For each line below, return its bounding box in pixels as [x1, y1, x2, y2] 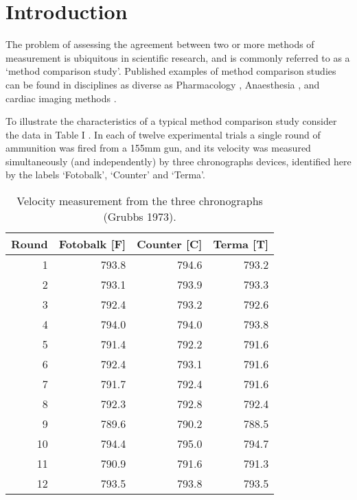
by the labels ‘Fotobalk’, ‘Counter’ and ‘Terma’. [5, 167, 205, 182]
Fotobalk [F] [58, 236, 126, 252]
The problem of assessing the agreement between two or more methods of [5, 37, 314, 51]
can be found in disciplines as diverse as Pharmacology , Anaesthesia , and [5, 77, 320, 91]
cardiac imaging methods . [5, 91, 117, 105]
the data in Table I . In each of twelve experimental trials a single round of [5, 127, 321, 141]
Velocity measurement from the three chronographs [16, 193, 263, 209]
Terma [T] [213, 236, 269, 252]
